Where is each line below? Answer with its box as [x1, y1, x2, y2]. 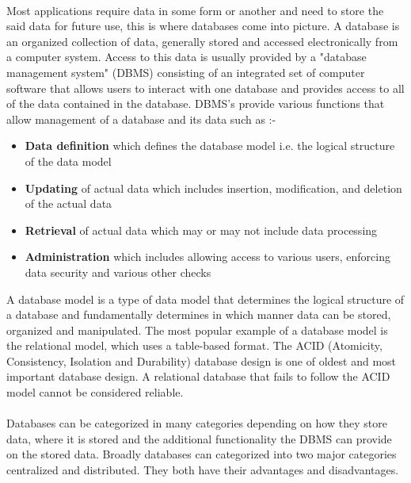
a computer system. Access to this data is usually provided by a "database [6, 48, 367, 65]
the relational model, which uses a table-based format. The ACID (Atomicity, [6, 337, 382, 354]
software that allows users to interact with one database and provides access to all [6, 79, 405, 96]
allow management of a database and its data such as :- [6, 110, 276, 127]
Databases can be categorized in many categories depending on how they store [6, 415, 387, 431]
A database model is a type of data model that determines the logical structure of [6, 290, 405, 307]
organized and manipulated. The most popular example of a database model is [6, 321, 388, 338]
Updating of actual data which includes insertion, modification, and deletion [25, 179, 402, 196]
